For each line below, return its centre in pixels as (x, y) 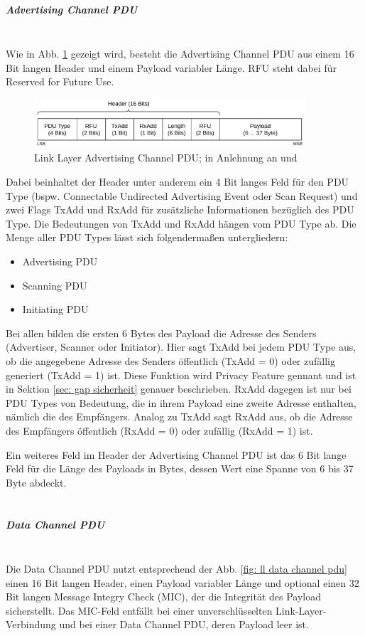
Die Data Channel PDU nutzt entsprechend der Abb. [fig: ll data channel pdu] (176, 569)
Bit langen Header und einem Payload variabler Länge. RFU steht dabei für (171, 67)
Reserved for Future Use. (60, 81)
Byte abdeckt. (36, 482)
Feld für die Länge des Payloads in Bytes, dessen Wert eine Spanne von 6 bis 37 (180, 468)
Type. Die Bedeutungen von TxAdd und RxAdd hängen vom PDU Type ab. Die (181, 223)
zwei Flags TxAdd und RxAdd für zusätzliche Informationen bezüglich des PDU (180, 210)
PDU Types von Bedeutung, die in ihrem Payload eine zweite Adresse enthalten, (181, 402)
